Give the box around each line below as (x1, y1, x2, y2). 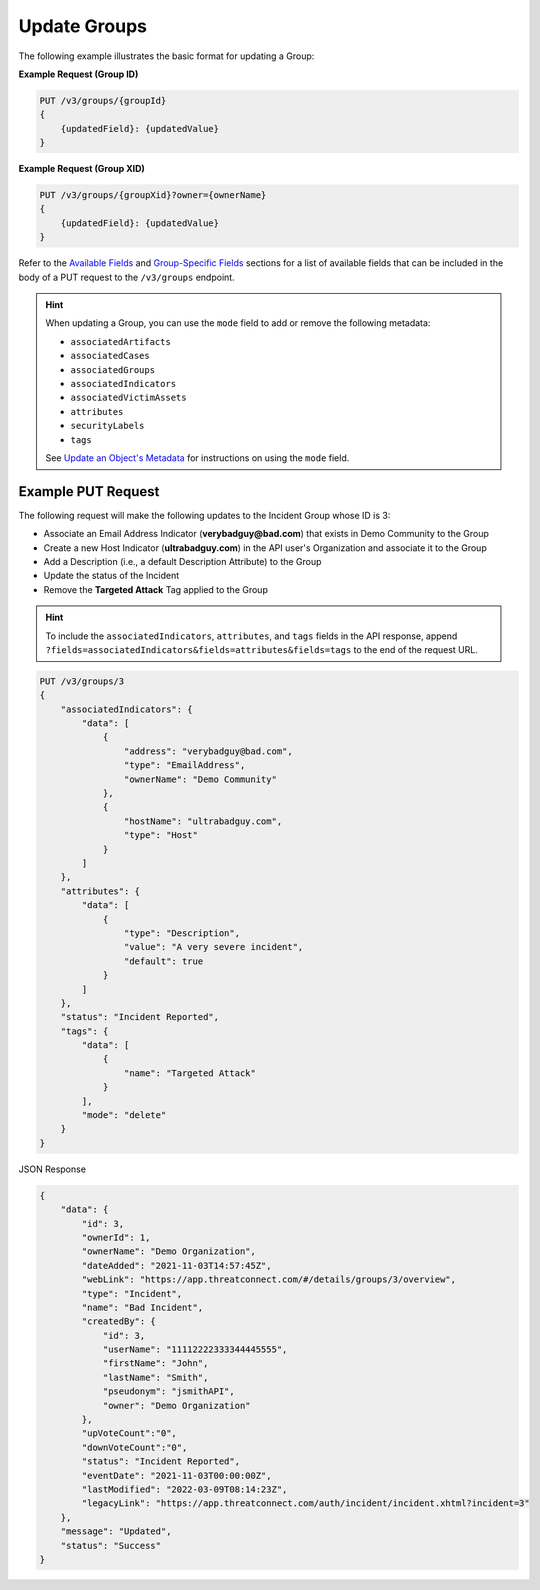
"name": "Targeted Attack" (123, 1067, 257, 1079)
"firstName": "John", (102, 1358, 209, 1369)
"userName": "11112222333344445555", (102, 1344, 288, 1355)
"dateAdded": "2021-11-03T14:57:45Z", (81, 1260, 272, 1271)
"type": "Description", (123, 927, 240, 939)
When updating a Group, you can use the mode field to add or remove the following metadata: (45, 317, 431, 329)
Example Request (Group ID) (18, 68, 139, 80)
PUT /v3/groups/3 (39, 675, 125, 687)
